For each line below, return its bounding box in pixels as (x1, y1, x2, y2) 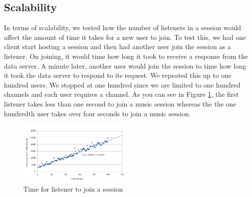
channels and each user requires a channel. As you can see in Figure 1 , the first (4, 89, 239, 99)
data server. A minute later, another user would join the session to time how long (4, 60, 246, 71)
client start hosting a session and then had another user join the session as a (4, 41, 231, 52)
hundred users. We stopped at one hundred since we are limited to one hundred (4, 79, 241, 90)
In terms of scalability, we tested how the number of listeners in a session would (4, 22, 241, 33)
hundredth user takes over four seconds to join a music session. (4, 108, 191, 118)
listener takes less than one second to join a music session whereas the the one (4, 98, 236, 108)
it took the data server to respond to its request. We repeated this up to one (4, 70, 232, 80)
